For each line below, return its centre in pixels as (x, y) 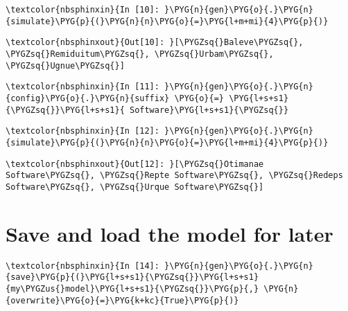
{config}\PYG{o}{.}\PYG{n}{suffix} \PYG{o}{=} (115, 98)
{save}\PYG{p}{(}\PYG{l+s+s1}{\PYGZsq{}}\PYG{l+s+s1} (132, 277)
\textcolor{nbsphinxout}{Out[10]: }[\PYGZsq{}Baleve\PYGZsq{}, (155, 43)
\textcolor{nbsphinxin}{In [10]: (82, 10)
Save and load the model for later (169, 233)
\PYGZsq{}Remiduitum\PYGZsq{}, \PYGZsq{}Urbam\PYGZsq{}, (140, 54)
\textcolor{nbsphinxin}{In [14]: (82, 266)
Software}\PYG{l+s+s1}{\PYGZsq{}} (209, 110)
